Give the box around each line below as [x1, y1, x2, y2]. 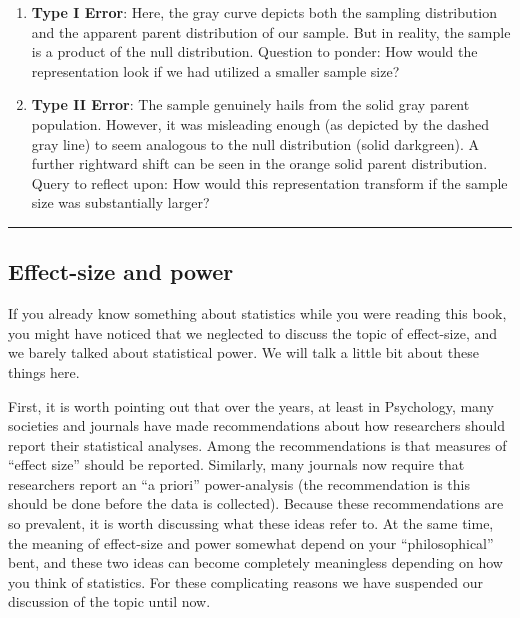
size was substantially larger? [31, 192, 210, 213]
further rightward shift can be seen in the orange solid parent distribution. [31, 153, 488, 174]
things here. [8, 361, 80, 382]
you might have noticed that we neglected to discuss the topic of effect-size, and [8, 322, 498, 343]
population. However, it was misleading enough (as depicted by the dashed [31, 113, 490, 134]
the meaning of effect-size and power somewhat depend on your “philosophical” [8, 532, 494, 553]
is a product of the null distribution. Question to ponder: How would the [31, 41, 478, 62]
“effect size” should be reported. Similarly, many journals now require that [8, 454, 465, 475]
